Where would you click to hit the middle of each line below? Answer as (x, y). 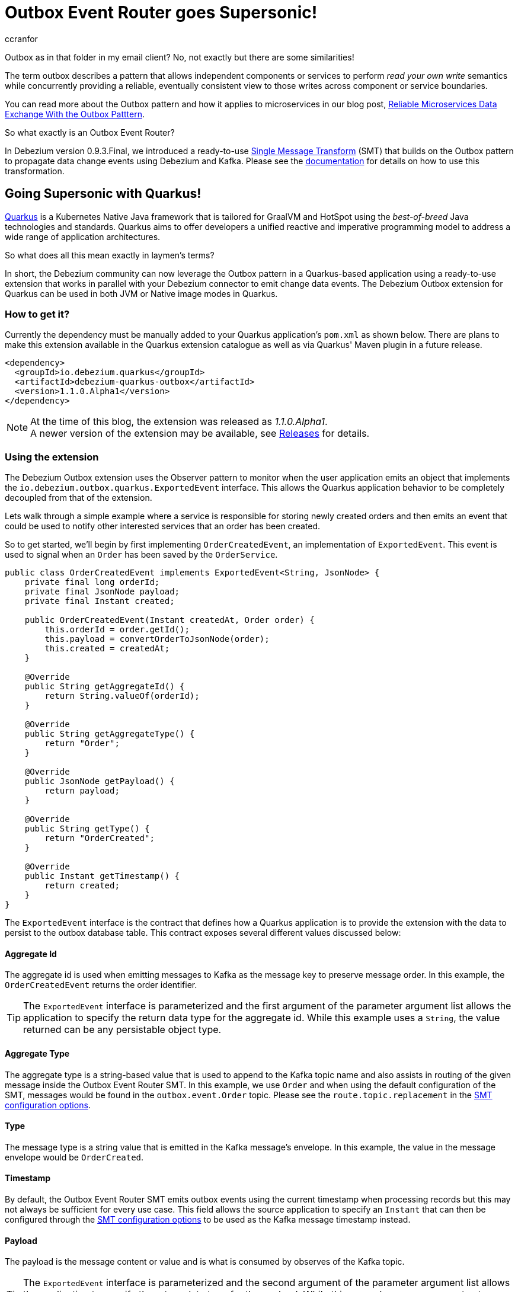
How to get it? (37, 314)
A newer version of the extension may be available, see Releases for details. (200, 434)
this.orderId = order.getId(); (117, 630)
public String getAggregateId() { (105, 687)
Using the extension (52, 457)
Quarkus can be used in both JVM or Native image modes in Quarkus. (141, 293)
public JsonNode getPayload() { (100, 781)
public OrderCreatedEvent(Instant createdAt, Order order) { (170, 620)
